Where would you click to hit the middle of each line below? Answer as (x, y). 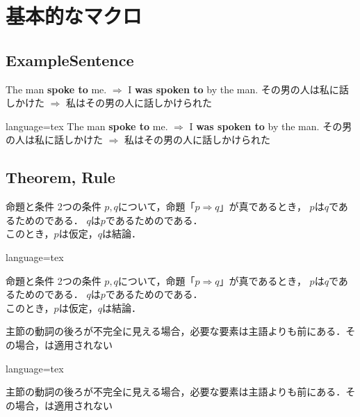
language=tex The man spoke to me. (87, 126)
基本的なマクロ (74, 16)
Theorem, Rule (60, 177)
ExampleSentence (70, 60)
